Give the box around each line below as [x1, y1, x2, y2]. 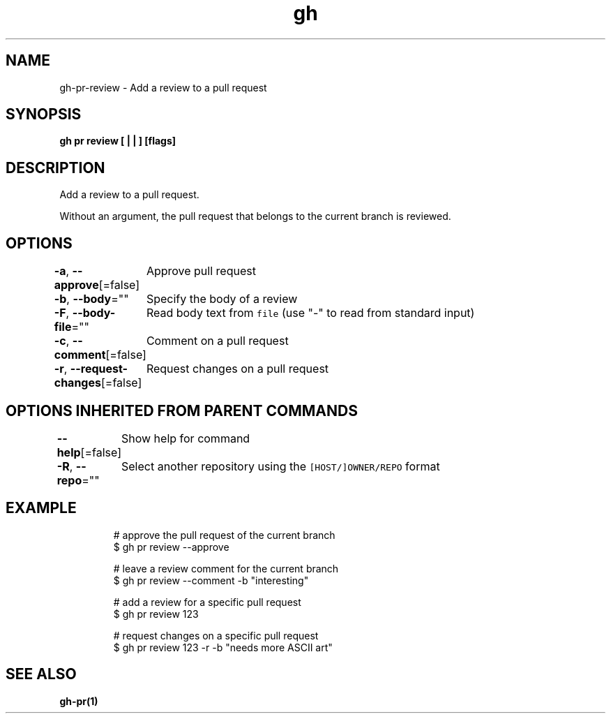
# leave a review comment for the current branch [113, 562, 339, 575]
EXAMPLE [6, 499, 77, 517]
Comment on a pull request [146, 334, 289, 348]
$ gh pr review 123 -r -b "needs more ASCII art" [113, 641, 333, 653]
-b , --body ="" [54, 292, 129, 306]
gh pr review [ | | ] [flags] [59, 135, 176, 147]
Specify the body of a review [146, 292, 298, 306]
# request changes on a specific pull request [113, 629, 319, 642]
